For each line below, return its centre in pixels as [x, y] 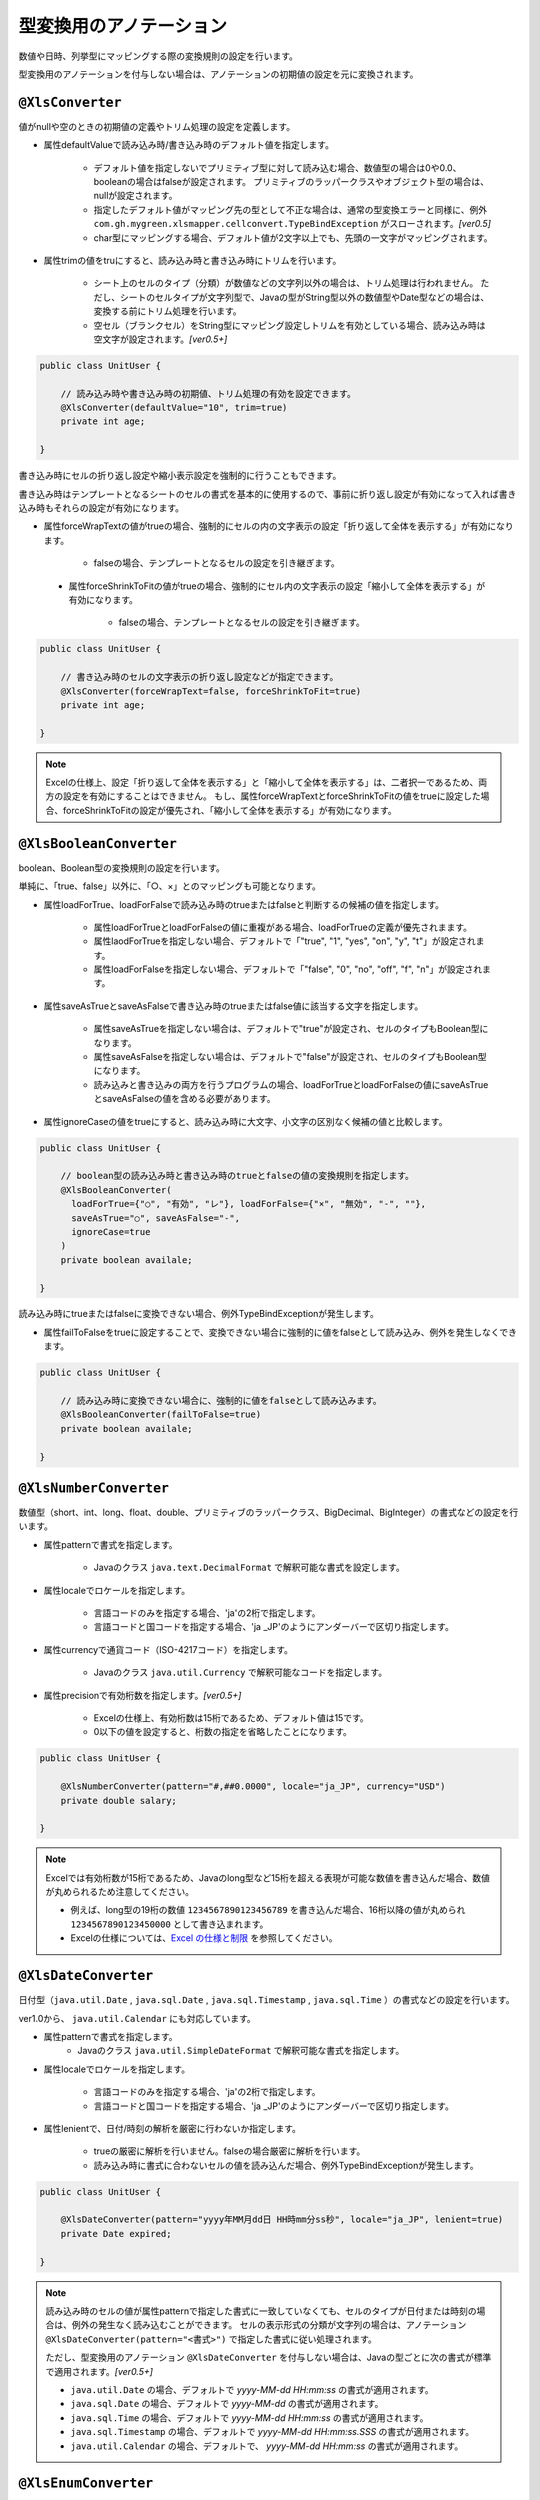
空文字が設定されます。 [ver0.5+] [160, 339]
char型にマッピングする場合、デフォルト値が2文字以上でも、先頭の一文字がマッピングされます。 [293, 237]
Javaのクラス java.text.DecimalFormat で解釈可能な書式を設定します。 [249, 1567]
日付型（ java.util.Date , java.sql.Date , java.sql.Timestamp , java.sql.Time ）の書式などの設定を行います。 [266, 2000]
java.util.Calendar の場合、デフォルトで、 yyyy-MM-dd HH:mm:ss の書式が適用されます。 [267, 2446]
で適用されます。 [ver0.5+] [99, 2371]
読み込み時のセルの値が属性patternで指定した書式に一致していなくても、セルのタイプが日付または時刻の [261, 2311]
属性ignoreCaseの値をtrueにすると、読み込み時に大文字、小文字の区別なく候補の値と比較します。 [245, 1121]
